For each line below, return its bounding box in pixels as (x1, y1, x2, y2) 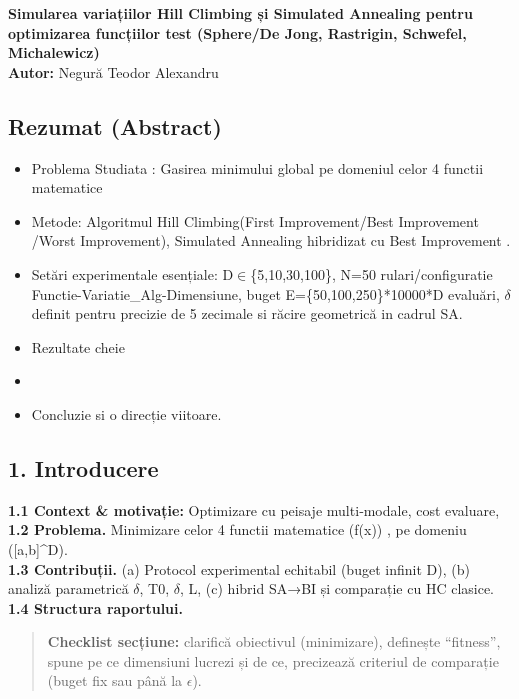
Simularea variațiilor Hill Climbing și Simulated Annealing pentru (8, 3, 473, 23)
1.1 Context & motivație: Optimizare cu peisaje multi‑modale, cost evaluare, (8, 499, 500, 520)
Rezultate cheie (31, 336, 125, 357)
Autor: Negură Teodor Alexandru (8, 61, 219, 82)
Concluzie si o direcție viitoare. (31, 403, 222, 424)
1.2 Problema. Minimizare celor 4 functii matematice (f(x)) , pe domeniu (8, 519, 467, 540)
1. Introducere (8, 452, 159, 483)
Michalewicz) (8, 42, 100, 63)
